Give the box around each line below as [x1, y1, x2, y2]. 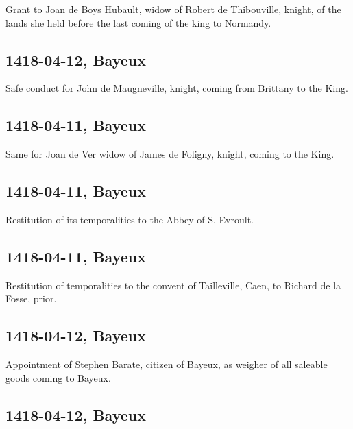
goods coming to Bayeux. [5, 370, 111, 384]
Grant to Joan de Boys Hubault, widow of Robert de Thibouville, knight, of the [5, 2, 341, 16]
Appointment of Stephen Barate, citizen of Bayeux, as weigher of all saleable [5, 357, 328, 371]
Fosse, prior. [5, 291, 57, 306]
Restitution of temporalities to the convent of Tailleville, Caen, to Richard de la [5, 278, 341, 292]
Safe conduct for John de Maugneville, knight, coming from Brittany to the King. [5, 81, 348, 95]
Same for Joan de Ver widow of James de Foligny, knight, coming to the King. [5, 147, 334, 161]
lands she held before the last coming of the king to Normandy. [5, 15, 271, 29]
